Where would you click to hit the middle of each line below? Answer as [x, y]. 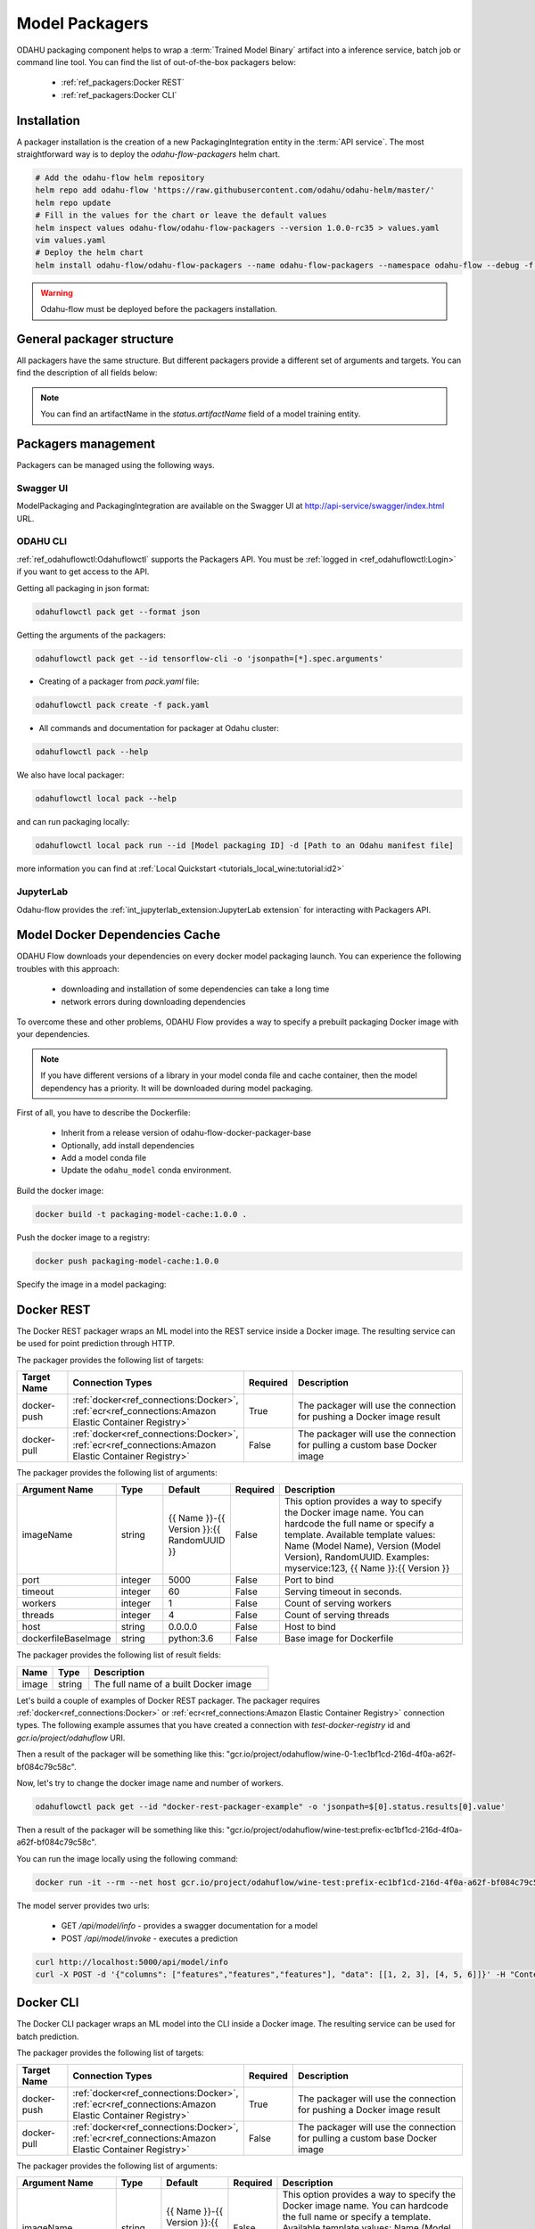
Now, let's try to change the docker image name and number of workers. [150, 1783]
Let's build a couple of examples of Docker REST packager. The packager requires [169, 1700]
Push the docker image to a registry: [83, 1237]
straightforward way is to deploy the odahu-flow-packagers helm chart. [148, 154]
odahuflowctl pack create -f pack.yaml [122, 705]
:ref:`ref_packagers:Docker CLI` [119, 95]
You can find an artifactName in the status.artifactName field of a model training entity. [201, 414]
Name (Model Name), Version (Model [362, 1546]
